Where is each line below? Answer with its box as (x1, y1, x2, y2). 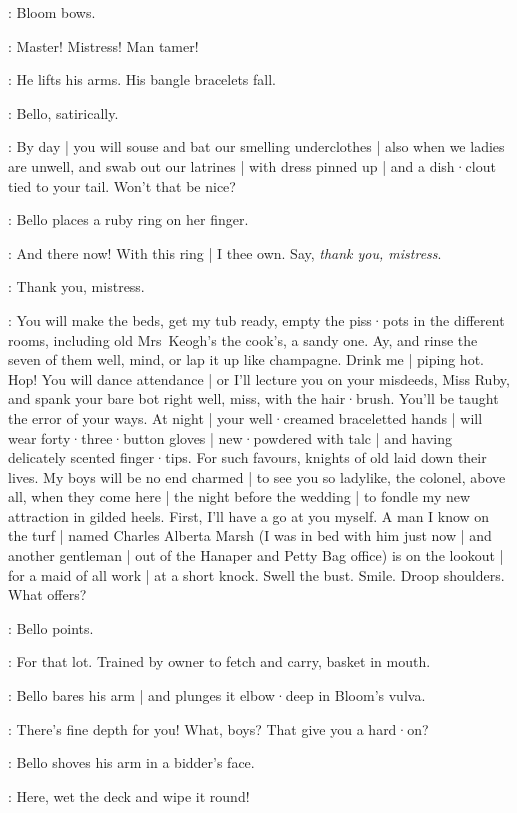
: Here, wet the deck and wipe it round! (8, 785, 250, 806)
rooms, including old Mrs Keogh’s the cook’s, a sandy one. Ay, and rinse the (8, 329, 478, 350)
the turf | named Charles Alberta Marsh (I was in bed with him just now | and (8, 525, 492, 546)
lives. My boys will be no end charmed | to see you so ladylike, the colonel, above (8, 466, 506, 487)
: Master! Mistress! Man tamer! (8, 35, 199, 56)
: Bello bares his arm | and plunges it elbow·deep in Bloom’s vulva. (8, 685, 426, 706)
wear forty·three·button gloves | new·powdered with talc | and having (8, 427, 452, 448)
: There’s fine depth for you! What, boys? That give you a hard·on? (8, 718, 429, 739)
